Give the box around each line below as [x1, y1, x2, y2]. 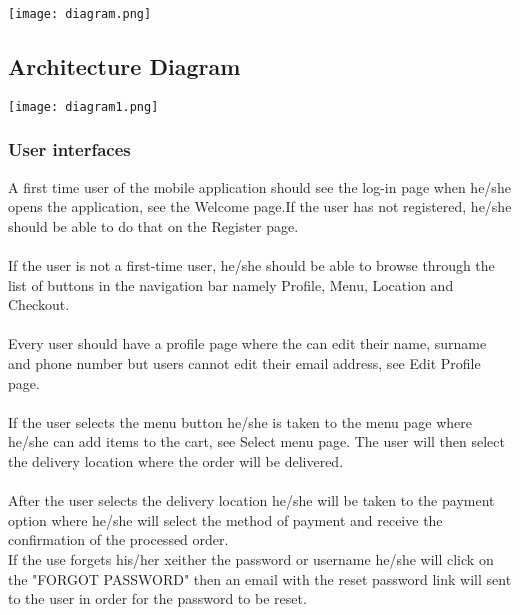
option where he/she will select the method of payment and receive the [8, 509, 443, 530]
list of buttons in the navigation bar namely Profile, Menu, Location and [8, 274, 454, 295]
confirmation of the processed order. [8, 529, 229, 550]
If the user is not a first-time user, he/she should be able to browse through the [8, 255, 495, 276]
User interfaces [8, 137, 131, 162]
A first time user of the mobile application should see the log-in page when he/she [8, 176, 511, 197]
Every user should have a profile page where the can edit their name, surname [8, 333, 487, 354]
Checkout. [8, 294, 70, 315]
